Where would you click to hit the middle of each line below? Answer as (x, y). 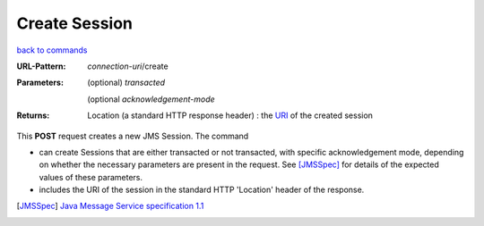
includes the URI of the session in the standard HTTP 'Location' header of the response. (202, 190)
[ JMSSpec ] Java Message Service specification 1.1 (110, 206)
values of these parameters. (91, 177)
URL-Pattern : (41, 66)
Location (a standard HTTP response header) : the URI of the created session (230, 115)
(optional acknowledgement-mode (151, 99)
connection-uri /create (128, 66)
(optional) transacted (126, 83)
